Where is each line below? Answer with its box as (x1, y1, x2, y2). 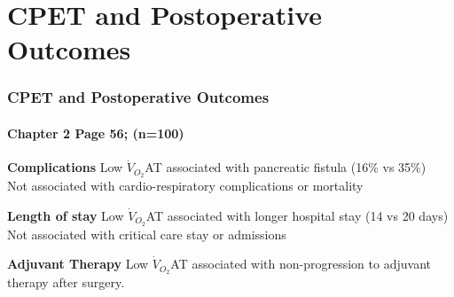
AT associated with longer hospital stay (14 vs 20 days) (145, 206, 449, 224)
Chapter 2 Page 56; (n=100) (7, 124, 184, 142)
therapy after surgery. (7, 272, 125, 291)
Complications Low (7, 158, 123, 176)
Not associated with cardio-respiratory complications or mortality (7, 176, 364, 195)
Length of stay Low (7, 206, 124, 224)
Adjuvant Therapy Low (7, 254, 149, 273)
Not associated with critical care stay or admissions (7, 224, 286, 243)
